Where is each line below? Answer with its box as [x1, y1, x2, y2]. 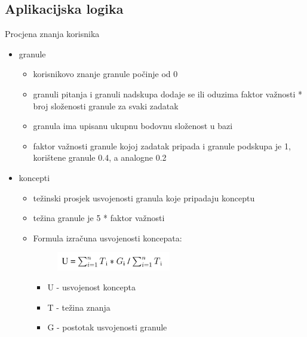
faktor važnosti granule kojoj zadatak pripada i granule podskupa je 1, [33, 139, 291, 152]
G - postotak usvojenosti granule [47, 321, 167, 333]
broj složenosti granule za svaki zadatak [33, 99, 179, 112]
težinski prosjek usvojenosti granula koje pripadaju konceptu [33, 191, 255, 204]
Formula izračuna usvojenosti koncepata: [33, 231, 182, 244]
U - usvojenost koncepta [47, 281, 136, 293]
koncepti [19, 171, 50, 183]
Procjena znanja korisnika [5, 27, 100, 40]
